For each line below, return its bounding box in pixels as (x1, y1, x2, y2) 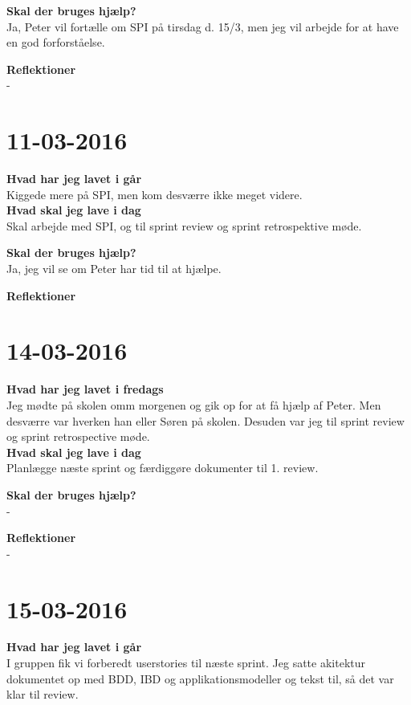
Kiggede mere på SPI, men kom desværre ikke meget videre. (6, 185, 303, 202)
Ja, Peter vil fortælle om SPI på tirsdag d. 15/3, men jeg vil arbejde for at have (6, 18, 399, 35)
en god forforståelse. (6, 34, 105, 51)
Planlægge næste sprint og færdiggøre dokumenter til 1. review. (6, 459, 319, 476)
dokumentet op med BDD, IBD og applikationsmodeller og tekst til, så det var (6, 670, 394, 687)
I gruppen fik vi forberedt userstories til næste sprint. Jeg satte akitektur (6, 654, 366, 671)
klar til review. (6, 686, 79, 703)
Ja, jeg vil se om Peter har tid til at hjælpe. (6, 260, 222, 277)
